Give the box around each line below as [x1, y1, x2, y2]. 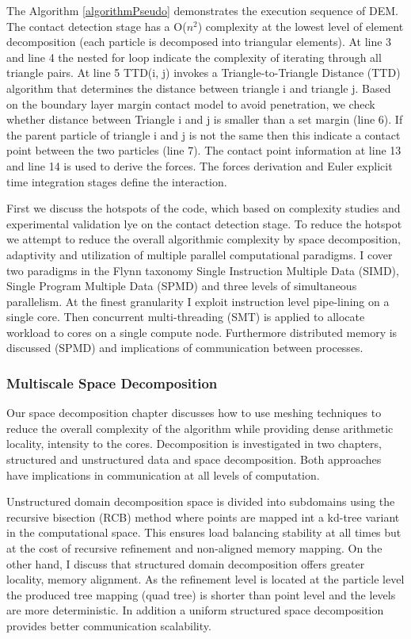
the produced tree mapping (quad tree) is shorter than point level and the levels [6, 586, 396, 603]
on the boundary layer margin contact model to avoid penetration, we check [6, 95, 375, 112]
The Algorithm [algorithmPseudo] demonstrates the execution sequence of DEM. [6, 2, 398, 18]
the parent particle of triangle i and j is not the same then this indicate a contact [6, 126, 401, 143]
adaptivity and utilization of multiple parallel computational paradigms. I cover [6, 246, 393, 262]
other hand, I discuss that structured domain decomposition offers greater [6, 555, 365, 572]
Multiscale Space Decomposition [6, 373, 218, 392]
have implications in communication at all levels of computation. [6, 466, 320, 483]
